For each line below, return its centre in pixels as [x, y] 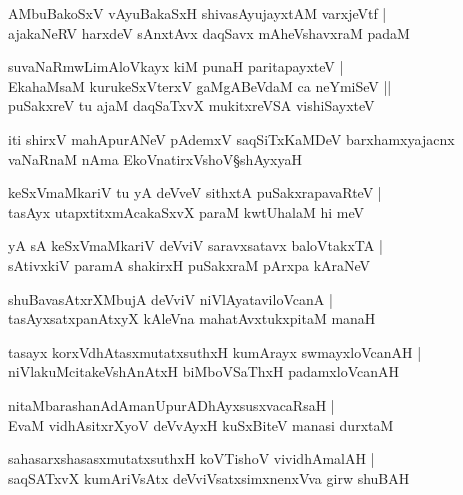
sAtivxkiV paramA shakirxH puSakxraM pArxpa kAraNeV [189, 264]
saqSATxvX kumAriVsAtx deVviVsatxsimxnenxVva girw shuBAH [209, 477]
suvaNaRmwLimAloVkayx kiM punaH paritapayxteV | [176, 66]
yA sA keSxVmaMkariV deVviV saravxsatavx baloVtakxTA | [195, 245]
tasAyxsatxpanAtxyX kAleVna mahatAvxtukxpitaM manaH [192, 318]
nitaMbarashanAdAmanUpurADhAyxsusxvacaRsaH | [171, 404]
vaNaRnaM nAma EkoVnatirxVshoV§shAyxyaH [155, 158]
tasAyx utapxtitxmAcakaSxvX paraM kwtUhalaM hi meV [186, 211]
